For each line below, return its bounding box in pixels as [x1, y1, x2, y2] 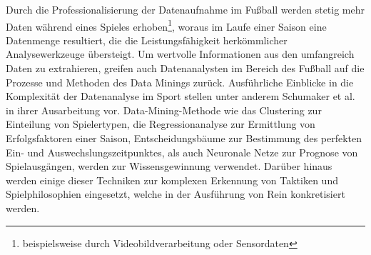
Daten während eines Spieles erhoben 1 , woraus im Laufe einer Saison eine [6, 16, 327, 34]
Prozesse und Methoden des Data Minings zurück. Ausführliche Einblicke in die [6, 74, 354, 89]
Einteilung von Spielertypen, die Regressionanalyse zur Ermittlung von [6, 116, 315, 131]
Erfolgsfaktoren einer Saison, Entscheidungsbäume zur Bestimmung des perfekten [6, 131, 362, 145]
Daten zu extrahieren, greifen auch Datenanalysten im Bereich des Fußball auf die [6, 61, 365, 76]
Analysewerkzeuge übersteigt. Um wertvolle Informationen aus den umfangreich [6, 46, 355, 61]
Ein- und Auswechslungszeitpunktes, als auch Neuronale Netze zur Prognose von [6, 144, 358, 159]
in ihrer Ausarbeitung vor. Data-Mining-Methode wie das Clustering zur [6, 102, 322, 117]
